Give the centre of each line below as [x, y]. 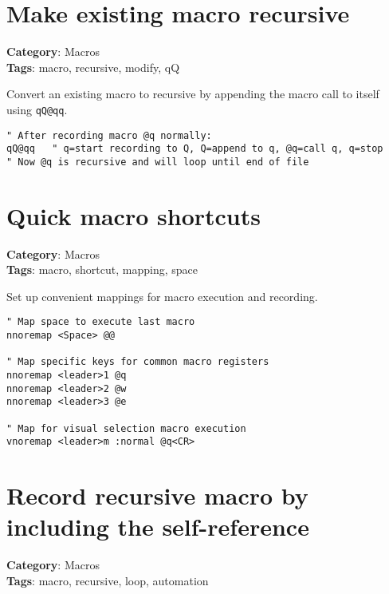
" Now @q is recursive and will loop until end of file [158, 162]
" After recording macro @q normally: [109, 135]
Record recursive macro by [157, 495]
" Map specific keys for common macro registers [138, 362]
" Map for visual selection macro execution [126, 428]
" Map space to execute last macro [101, 322]
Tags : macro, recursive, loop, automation [108, 580]
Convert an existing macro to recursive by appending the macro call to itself [193, 94]
